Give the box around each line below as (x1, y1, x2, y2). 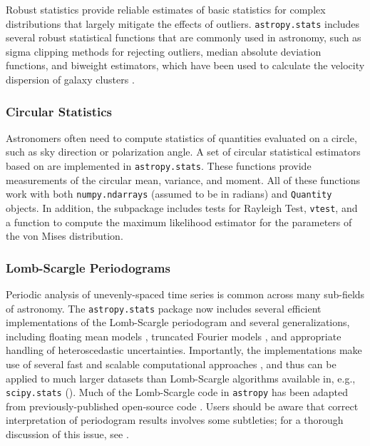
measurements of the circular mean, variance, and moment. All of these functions (6, 172, 361, 187)
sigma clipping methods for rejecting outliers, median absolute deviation (6, 44, 322, 59)
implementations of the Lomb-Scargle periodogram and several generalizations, (6, 315, 350, 330)
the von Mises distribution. (6, 228, 123, 243)
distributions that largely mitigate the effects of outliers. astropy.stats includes (6, 16, 360, 31)
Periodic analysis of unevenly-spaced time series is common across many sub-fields (6, 287, 365, 301)
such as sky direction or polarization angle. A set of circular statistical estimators (6, 144, 361, 159)
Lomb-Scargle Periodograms (6, 258, 170, 276)
